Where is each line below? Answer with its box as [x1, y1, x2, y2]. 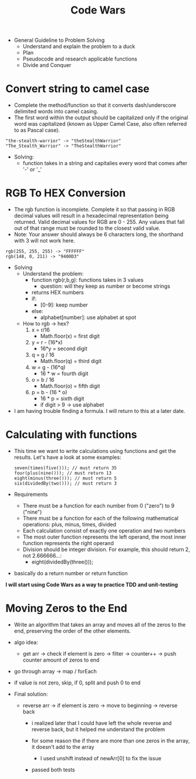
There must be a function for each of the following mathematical [22, 515, 179, 522]
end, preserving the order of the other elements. [13, 627, 131, 634]
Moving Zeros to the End [5, 602, 127, 615]
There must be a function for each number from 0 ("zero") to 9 [22, 502, 175, 509]
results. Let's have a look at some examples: [13, 454, 121, 461]
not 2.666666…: [22, 552, 62, 559]
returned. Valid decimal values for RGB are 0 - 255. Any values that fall [13, 219, 185, 226]
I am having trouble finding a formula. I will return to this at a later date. [13, 408, 185, 415]
